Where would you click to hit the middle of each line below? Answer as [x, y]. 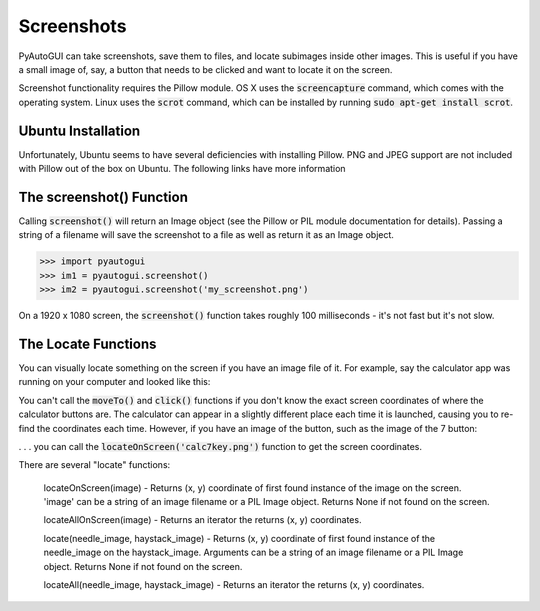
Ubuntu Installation [79, 130]
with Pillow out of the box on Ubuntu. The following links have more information [182, 169]
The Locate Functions [87, 343]
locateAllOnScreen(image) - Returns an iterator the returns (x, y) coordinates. [202, 520]
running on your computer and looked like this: [114, 382]
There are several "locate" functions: [94, 465]
